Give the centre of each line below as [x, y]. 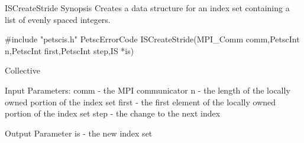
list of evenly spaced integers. [58, 19]
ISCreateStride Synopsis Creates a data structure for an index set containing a [147, 8]
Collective [22, 70]
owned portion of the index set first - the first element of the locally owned [140, 102]
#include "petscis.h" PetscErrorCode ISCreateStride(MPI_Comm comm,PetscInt [152, 39]
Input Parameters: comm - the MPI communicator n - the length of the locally [148, 90]
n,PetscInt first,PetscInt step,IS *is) [69, 50]
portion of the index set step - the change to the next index [113, 113]
